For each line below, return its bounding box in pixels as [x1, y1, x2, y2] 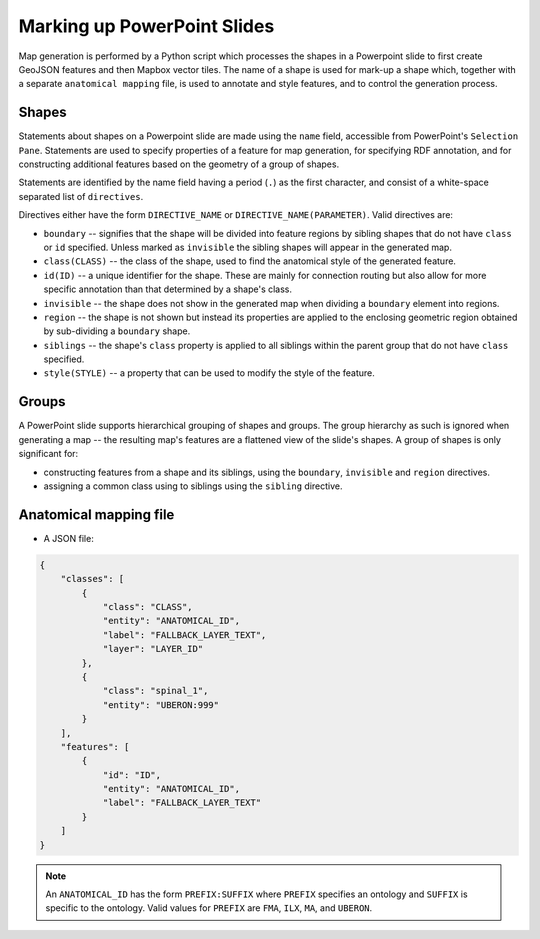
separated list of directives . [18, 190, 144, 202]
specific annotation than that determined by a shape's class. [43, 283, 293, 295]
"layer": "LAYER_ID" [102, 643, 204, 655]
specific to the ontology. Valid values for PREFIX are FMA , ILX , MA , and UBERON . [45, 902, 373, 914]
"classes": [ [60, 573, 125, 585]
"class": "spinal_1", [102, 685, 209, 697]
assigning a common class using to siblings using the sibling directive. [43, 480, 343, 492]
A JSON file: [43, 532, 94, 544]
